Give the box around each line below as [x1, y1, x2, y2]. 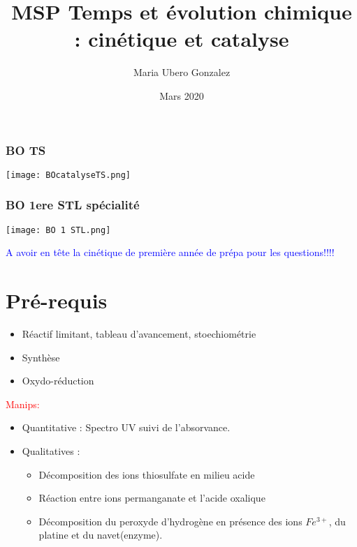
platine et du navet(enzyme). [38, 527, 163, 542]
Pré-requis [6, 286, 108, 315]
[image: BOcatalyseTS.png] [6, 170, 131, 180]
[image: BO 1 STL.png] [6, 225, 111, 235]
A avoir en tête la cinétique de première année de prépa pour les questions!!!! [6, 245, 335, 260]
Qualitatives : [22, 444, 80, 458]
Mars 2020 [159, 88, 204, 103]
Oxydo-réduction [22, 373, 94, 388]
